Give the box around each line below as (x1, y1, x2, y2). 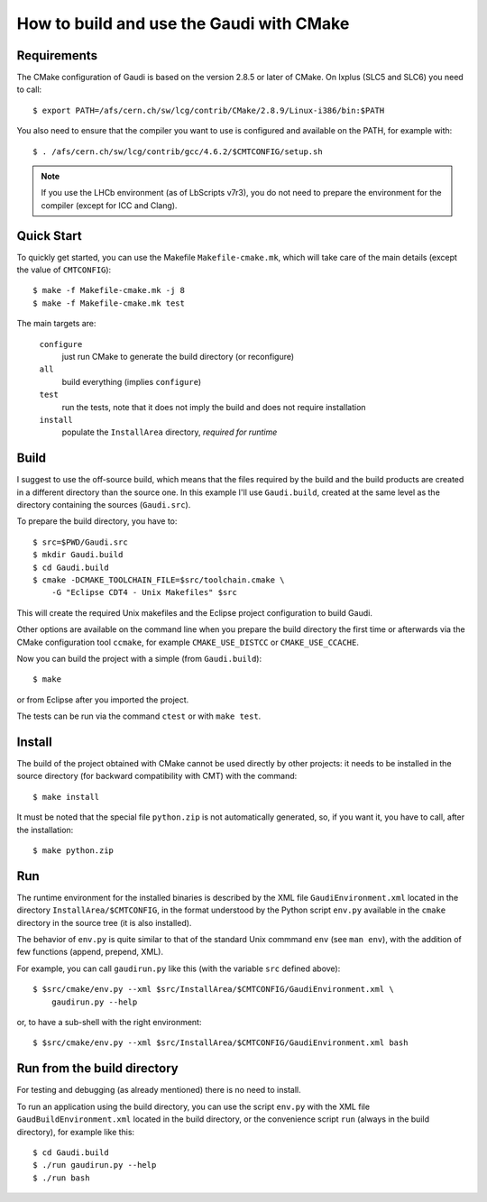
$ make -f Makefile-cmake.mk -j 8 (32, 285, 185, 296)
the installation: (16, 824, 74, 835)
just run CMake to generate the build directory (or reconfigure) (61, 352, 295, 362)
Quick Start (16, 228, 82, 243)
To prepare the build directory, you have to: (16, 516, 178, 527)
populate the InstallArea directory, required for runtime (61, 427, 278, 437)
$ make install (32, 792, 100, 802)
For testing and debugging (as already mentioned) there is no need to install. (16, 1085, 301, 1096)
